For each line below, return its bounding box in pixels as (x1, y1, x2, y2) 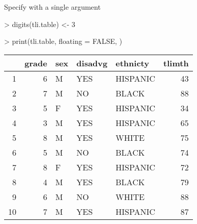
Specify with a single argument (4, 2, 101, 12)
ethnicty (115, 57, 150, 69)
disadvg (76, 57, 108, 69)
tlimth (163, 57, 189, 69)
